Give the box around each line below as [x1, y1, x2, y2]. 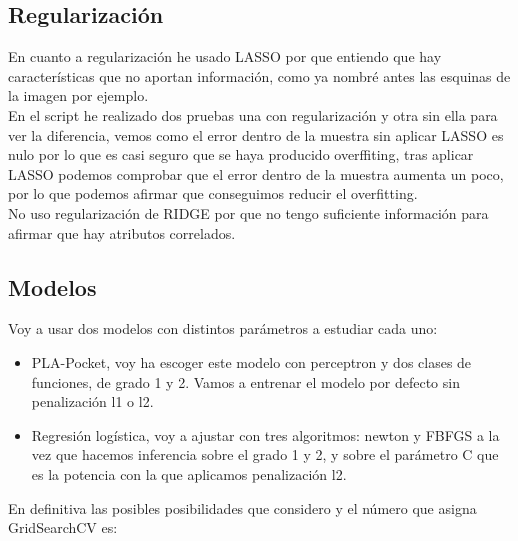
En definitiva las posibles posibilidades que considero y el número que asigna [8, 497, 477, 518]
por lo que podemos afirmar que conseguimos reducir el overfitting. [8, 183, 418, 204]
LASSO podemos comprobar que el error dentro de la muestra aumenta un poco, [8, 163, 504, 184]
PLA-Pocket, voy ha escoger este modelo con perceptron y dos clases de [31, 351, 472, 372]
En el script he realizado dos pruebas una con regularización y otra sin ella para [8, 104, 498, 125]
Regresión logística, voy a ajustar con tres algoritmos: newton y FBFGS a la [31, 424, 500, 445]
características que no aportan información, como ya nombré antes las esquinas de [8, 65, 511, 86]
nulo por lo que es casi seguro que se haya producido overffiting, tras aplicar [8, 144, 474, 165]
